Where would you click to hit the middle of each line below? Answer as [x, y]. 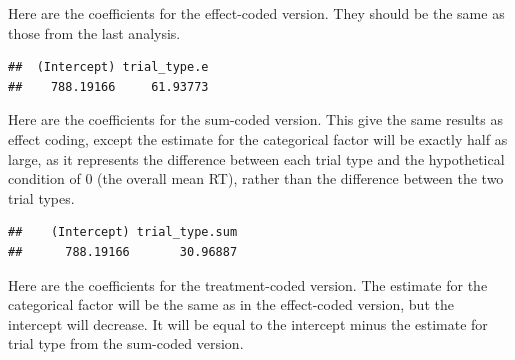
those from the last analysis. [94, 32]
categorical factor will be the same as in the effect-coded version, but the [231, 304]
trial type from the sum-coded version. [126, 343]
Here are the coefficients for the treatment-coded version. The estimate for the [248, 284]
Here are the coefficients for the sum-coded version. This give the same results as [255, 119]
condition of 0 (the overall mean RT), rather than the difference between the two [256, 178]
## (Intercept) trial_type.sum [123, 232]
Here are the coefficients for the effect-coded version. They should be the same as [256, 13]
